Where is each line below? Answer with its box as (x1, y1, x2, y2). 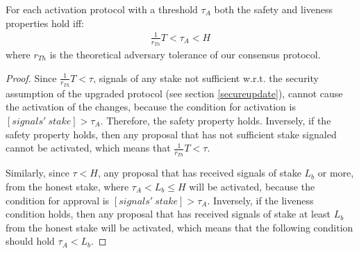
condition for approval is (6, 193, 110, 207)
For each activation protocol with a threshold (6, 2, 198, 16)
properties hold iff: (6, 15, 84, 30)
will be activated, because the (189, 179, 315, 193)
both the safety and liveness (214, 2, 333, 16)
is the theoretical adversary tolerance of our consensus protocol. (49, 47, 321, 61)
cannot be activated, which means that (6, 140, 171, 155)
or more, (317, 165, 354, 180)
